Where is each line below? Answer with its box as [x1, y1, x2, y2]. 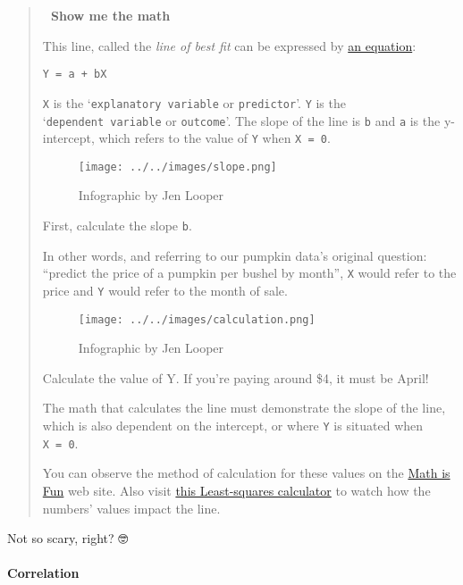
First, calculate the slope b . [42, 216, 192, 235]
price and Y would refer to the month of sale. [42, 280, 288, 299]
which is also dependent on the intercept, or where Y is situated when [42, 416, 424, 435]
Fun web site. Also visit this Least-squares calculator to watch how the [42, 481, 431, 499]
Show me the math [51, 6, 171, 24]
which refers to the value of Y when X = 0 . [98, 129, 331, 147]
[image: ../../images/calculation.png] [78, 313, 316, 326]
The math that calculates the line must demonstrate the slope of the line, [42, 398, 446, 417]
